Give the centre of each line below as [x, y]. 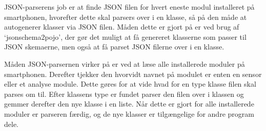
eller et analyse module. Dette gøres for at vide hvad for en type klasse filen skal [130, 84]
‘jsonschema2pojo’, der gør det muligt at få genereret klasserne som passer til [125, 36]
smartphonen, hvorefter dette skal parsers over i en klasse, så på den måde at [126, 17]
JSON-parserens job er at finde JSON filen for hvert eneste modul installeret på [129, 7]
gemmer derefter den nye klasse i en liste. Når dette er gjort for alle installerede [129, 104]
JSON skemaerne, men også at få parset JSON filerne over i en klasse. [114, 47]
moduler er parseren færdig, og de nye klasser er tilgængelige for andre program [129, 113]
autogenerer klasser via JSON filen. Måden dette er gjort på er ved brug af [122, 27]
